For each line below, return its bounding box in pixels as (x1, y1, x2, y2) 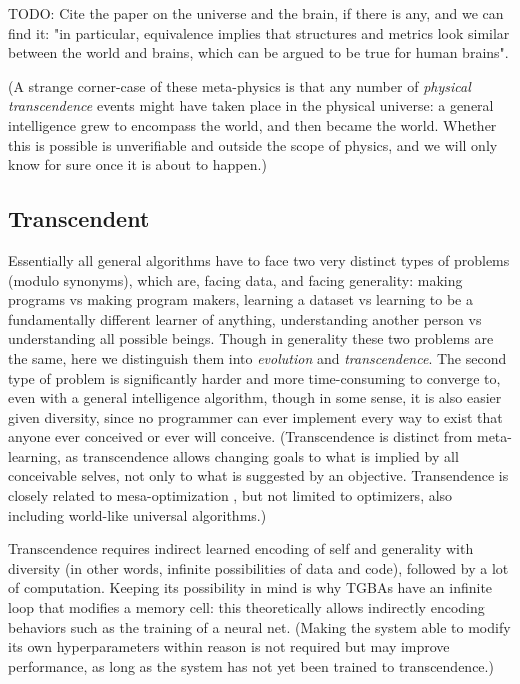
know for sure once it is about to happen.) (8, 154, 267, 175)
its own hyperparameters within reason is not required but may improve (8, 636, 450, 657)
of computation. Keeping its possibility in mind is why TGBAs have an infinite (8, 577, 493, 598)
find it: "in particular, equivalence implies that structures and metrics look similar (8, 22, 510, 43)
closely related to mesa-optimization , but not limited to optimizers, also (8, 485, 453, 506)
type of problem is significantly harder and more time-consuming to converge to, (8, 367, 501, 388)
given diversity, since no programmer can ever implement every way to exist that (8, 406, 503, 427)
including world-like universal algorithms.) (8, 504, 267, 525)
